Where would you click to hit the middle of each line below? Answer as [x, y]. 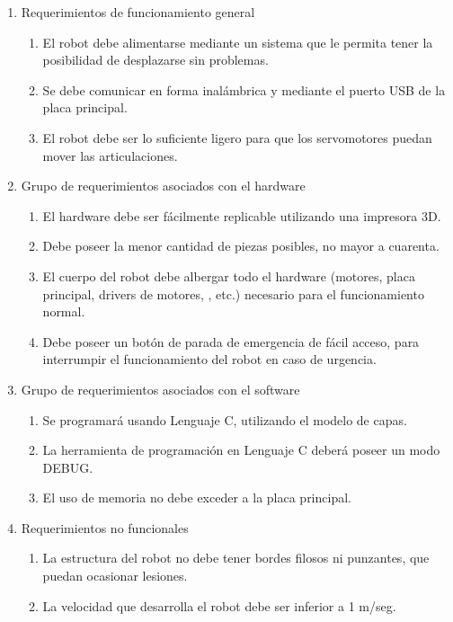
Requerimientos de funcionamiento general [138, 12]
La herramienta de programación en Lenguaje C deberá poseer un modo [241, 450]
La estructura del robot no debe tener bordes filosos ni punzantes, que [236, 558]
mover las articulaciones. [110, 155]
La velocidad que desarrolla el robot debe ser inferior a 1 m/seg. [219, 605]
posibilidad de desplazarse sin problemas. [155, 60]
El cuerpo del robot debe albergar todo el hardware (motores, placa [229, 275]
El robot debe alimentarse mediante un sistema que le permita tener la [238, 42]
